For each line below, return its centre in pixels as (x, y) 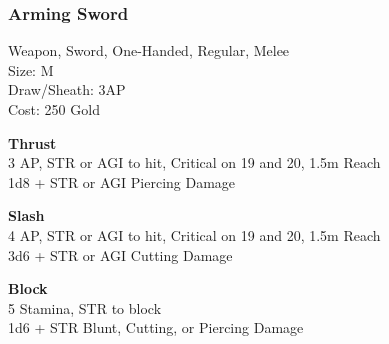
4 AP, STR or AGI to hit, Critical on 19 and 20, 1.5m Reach (194, 234)
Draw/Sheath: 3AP (67, 89)
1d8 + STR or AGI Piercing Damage (122, 181)
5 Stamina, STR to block (85, 307)
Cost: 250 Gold (54, 109)
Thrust (32, 142)
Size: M (31, 69)
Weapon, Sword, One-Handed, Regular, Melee (149, 50)
